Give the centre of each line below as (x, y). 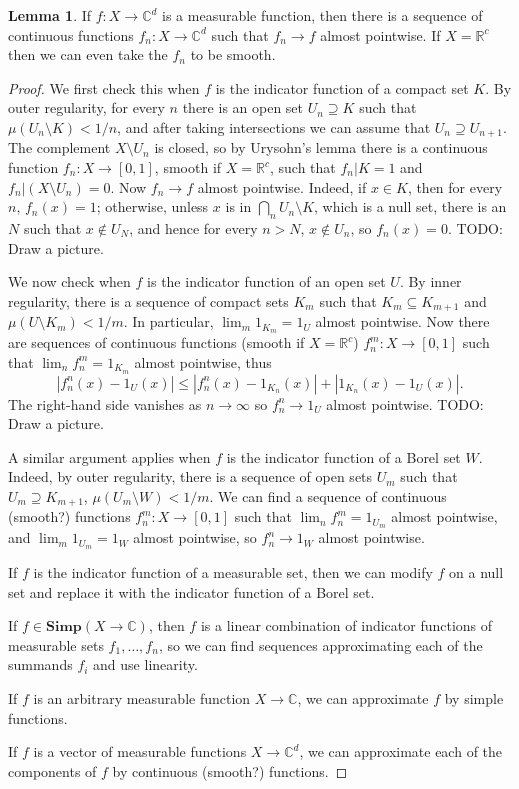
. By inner (430, 281)
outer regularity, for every (86, 107)
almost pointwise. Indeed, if (282, 186)
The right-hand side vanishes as (105, 403)
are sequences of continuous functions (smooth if (156, 342)
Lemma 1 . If (50, 15)
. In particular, (168, 321)
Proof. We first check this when (104, 87)
